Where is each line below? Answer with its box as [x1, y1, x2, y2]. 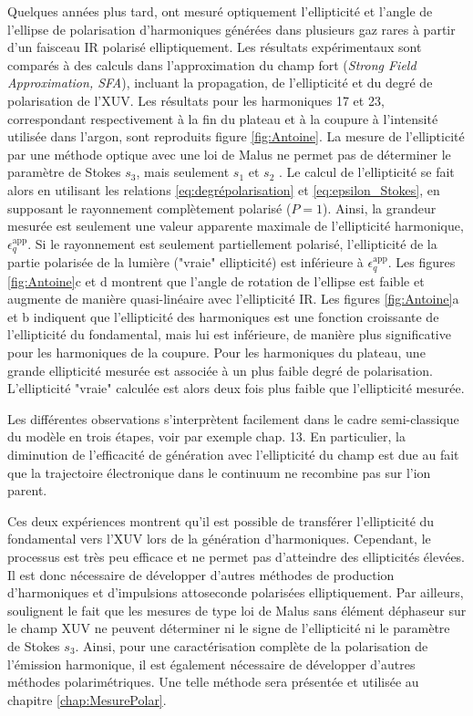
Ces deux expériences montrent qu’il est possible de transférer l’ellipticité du [7, 511, 435, 530]
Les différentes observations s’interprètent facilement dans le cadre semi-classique [7, 409, 459, 428]
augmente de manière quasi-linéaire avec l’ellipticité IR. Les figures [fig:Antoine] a [7, 289, 459, 308]
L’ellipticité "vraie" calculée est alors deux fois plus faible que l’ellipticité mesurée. [7, 379, 465, 398]
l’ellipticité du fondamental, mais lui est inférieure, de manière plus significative [7, 325, 451, 344]
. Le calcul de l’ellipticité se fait [279, 162, 455, 182]
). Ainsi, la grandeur [323, 198, 437, 217]
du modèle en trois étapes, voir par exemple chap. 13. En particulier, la [7, 427, 406, 446]
